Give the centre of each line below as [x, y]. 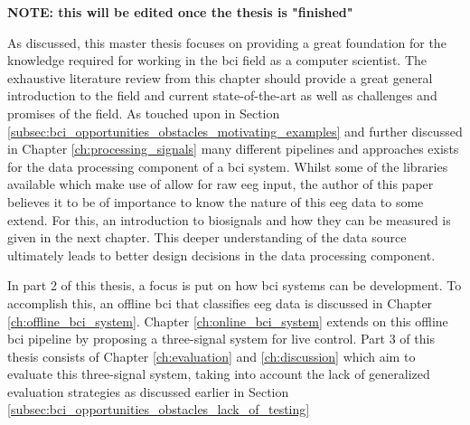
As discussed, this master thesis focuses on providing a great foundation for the [227, 42]
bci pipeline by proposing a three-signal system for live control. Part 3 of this [221, 339]
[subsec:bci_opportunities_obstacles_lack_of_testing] [159, 409]
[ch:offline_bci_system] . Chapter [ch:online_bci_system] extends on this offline [228, 321]
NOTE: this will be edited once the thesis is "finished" [180, 12]
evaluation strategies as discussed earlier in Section [148, 391]
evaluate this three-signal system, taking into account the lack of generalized [219, 374]
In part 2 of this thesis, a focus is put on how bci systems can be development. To [235, 285]
